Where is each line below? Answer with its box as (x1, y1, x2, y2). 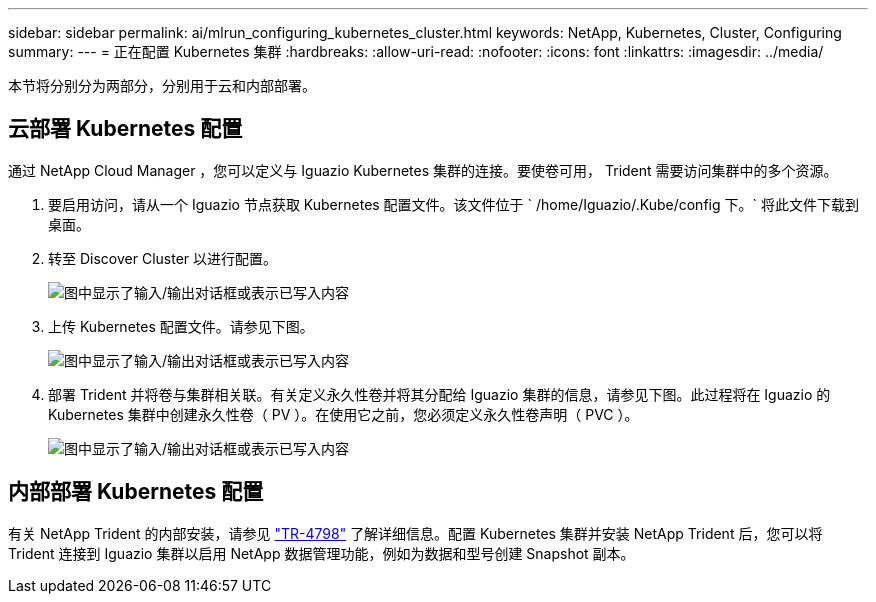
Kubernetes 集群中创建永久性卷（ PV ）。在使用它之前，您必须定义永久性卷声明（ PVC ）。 (48, 405, 639, 423)
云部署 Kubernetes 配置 (8, 116, 243, 142)
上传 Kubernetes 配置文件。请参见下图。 (48, 317, 314, 335)
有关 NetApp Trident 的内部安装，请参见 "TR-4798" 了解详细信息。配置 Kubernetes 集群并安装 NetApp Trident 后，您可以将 (8, 524, 823, 542)
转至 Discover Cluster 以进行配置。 (48, 249, 278, 267)
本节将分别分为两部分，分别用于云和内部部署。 (8, 77, 316, 94)
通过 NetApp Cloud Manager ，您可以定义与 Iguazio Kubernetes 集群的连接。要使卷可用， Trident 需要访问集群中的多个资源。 (8, 161, 838, 179)
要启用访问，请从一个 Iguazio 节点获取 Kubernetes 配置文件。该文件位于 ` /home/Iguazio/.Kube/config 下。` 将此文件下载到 (48, 195, 859, 213)
